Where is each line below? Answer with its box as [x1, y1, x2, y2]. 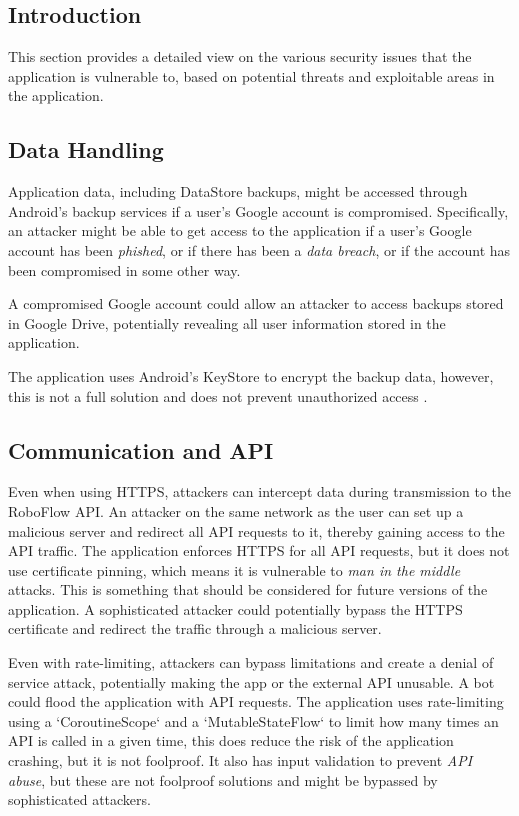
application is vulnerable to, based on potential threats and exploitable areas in [8, 65, 495, 86]
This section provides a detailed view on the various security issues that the [8, 46, 472, 67]
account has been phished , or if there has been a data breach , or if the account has [8, 239, 511, 260]
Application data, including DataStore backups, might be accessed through [8, 181, 468, 202]
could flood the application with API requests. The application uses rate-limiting [8, 691, 504, 712]
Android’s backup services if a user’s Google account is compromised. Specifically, [8, 200, 509, 221]
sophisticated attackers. [8, 789, 151, 810]
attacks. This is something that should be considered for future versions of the [8, 579, 488, 600]
